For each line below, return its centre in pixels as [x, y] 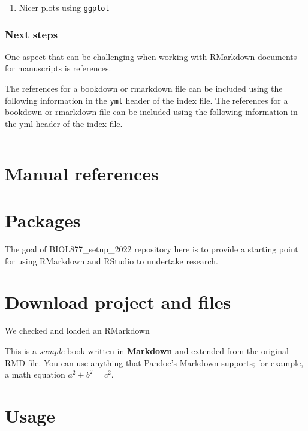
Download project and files [118, 302]
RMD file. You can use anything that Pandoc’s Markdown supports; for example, [154, 362]
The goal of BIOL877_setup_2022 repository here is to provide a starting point [152, 249]
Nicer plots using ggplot [64, 7]
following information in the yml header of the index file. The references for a [147, 100]
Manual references [82, 173]
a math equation [35, 374]
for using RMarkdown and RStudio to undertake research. [111, 260]
